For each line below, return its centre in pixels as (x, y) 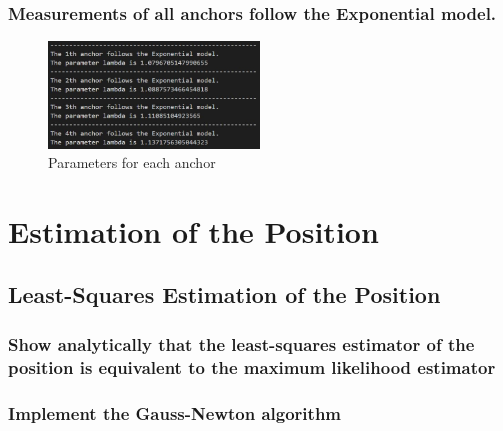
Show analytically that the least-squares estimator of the (241, 343)
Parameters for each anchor (132, 162)
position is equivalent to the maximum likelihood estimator (252, 366)
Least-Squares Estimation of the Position (224, 294)
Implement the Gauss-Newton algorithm (175, 412)
